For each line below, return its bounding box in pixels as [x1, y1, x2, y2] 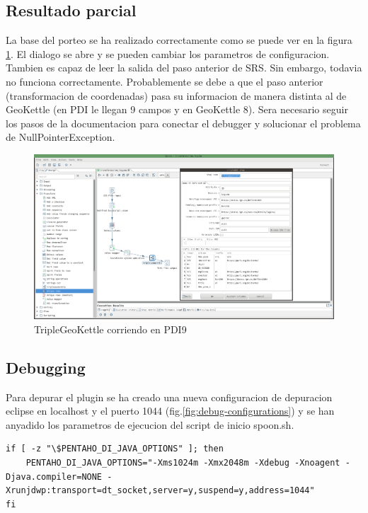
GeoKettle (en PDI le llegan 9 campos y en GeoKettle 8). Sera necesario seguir [6, 102, 348, 117]
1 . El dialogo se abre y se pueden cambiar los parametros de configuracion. [6, 46, 330, 61]
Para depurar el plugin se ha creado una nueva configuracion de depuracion [6, 389, 333, 404]
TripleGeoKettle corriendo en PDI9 [34, 321, 187, 336]
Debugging [6, 356, 86, 378]
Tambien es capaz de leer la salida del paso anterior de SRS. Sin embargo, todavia [6, 60, 362, 75]
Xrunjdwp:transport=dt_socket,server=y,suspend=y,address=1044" [6, 485, 315, 496]
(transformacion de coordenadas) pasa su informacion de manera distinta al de [6, 88, 347, 103]
